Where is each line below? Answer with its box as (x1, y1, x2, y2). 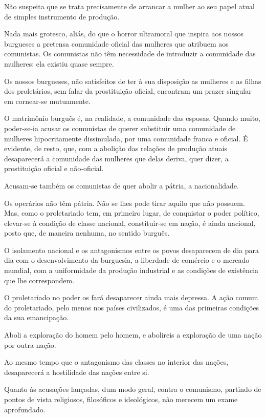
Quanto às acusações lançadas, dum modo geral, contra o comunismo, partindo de (4, 384, 261, 394)
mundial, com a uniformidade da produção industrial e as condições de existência (4, 265, 259, 276)
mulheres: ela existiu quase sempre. (4, 58, 114, 69)
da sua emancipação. (4, 312, 69, 323)
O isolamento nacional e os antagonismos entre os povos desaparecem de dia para (4, 244, 259, 255)
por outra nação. (4, 339, 56, 350)
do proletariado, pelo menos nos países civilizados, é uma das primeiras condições (4, 302, 259, 312)
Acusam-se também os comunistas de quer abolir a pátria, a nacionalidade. (4, 180, 239, 191)
